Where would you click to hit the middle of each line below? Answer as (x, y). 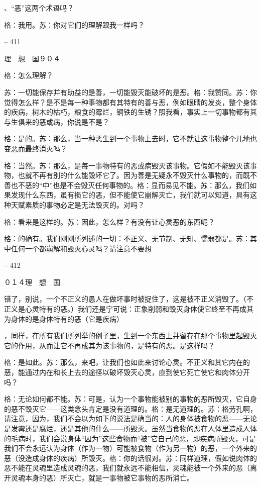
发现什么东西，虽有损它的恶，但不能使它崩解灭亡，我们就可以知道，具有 (130, 195)
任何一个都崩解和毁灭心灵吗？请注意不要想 (81, 248)
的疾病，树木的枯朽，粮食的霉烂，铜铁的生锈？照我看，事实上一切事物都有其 (130, 112)
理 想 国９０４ (32, 58)
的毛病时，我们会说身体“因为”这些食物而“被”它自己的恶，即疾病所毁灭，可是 (130, 438)
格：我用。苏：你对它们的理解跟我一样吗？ (74, 24)
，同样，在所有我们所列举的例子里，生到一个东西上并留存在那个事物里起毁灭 (130, 335)
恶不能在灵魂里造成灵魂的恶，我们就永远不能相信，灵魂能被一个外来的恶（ (127, 468)
